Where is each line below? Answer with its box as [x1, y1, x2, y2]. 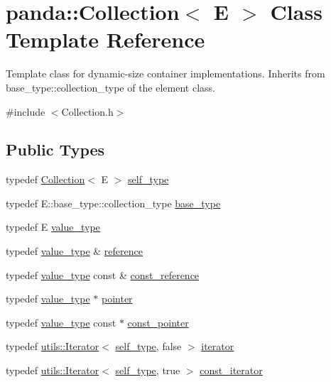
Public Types [6, 138, 105, 160]
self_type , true [115, 363, 180, 378]
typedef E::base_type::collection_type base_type [6, 195, 221, 210]
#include [6, 104, 45, 119]
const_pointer [127, 315, 189, 329]
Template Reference [6, 25, 205, 54]
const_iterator [200, 363, 263, 378]
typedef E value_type [6, 219, 100, 234]
